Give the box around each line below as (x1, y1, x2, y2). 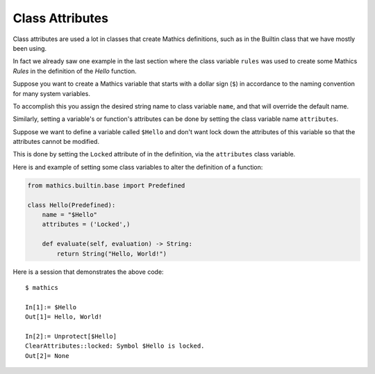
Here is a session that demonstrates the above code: (12, 268, 164, 276)
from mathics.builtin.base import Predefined (27, 181, 185, 189)
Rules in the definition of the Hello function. (12, 67, 137, 75)
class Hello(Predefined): (27, 201, 116, 209)
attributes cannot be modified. (12, 138, 100, 146)
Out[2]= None (25, 352, 69, 359)
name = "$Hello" (42, 211, 97, 218)
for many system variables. (12, 89, 90, 97)
